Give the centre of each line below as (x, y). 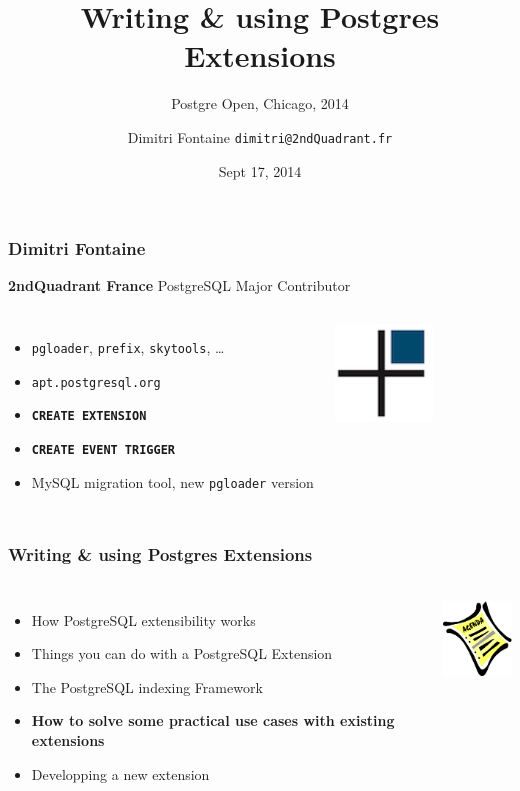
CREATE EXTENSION (89, 416)
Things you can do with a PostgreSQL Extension (182, 653)
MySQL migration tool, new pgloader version (172, 481)
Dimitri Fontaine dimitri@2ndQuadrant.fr (260, 136)
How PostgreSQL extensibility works (143, 619)
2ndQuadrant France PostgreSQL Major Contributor (179, 285)
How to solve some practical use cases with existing (213, 720)
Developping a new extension (120, 773)
